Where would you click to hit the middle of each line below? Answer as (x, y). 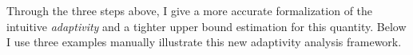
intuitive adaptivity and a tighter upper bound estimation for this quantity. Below (206, 26)
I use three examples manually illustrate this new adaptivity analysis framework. (204, 42)
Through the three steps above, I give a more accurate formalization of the (190, 10)
